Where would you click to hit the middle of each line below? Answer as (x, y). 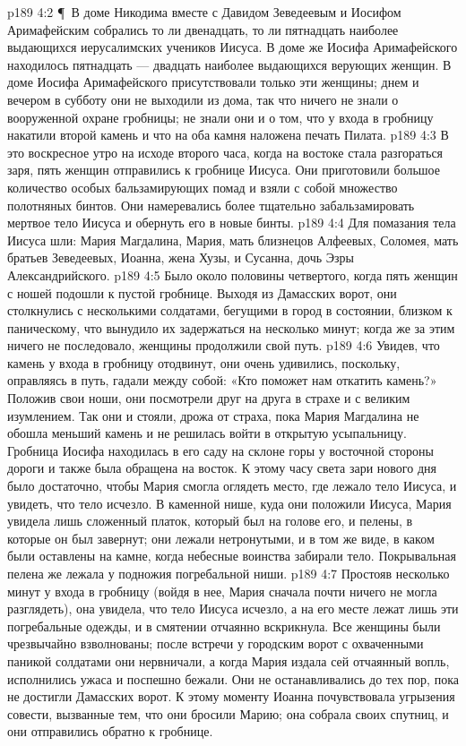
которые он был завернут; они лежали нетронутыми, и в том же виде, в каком (221, 538)
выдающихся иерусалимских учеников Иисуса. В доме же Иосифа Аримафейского (233, 47)
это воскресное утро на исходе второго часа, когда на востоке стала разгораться (225, 152)
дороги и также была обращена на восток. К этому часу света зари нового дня (222, 468)
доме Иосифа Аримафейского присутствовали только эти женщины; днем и (213, 82)
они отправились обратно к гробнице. (110, 731)
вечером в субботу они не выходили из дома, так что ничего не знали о (203, 99)
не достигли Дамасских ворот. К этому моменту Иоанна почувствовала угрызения (231, 696)
